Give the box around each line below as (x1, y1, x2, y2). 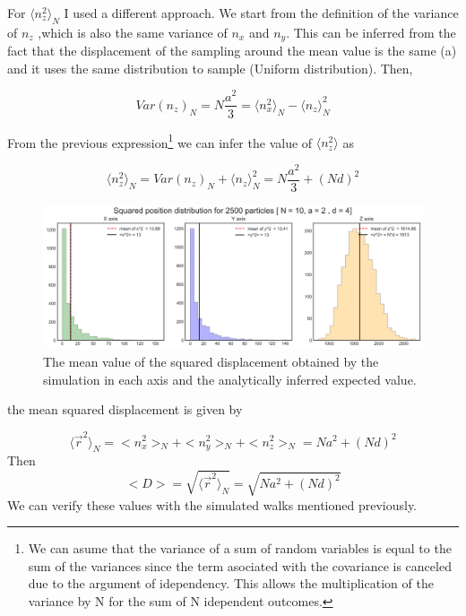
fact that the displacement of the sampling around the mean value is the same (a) (7, 41, 457, 60)
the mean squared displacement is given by (7, 400, 243, 419)
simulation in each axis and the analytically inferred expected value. (43, 369, 417, 388)
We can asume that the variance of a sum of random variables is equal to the (28, 539, 452, 558)
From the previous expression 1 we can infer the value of (7, 130, 313, 152)
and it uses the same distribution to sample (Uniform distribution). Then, (7, 58, 413, 77)
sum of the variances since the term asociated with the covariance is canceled (28, 556, 452, 575)
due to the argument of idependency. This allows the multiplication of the (28, 574, 434, 593)
